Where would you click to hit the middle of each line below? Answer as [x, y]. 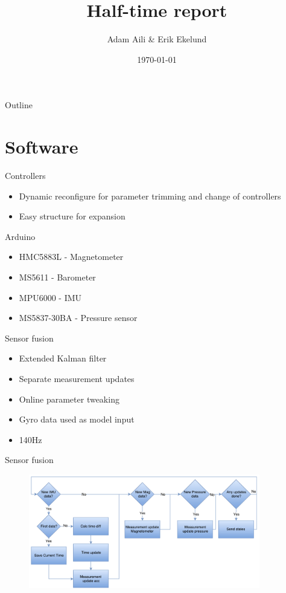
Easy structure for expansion [72, 216]
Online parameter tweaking [69, 399]
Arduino [20, 236]
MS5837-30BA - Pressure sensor [78, 318]
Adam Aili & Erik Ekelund [157, 39]
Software [42, 147]
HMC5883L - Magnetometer [71, 257]
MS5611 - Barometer [57, 277]
